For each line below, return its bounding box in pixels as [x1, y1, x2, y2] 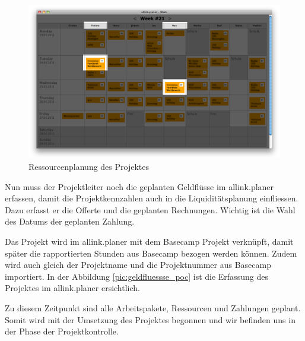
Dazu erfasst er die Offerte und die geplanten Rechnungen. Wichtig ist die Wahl [5, 203, 296, 216]
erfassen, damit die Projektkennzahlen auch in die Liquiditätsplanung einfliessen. [5, 192, 298, 204]
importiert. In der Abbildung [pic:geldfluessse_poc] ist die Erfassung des [5, 270, 268, 282]
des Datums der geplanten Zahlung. [5, 215, 135, 228]
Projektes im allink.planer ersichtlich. [5, 282, 140, 294]
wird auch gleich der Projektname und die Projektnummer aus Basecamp [5, 258, 271, 271]
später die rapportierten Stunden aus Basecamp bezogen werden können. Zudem [5, 247, 297, 259]
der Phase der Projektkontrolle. [5, 325, 119, 337]
